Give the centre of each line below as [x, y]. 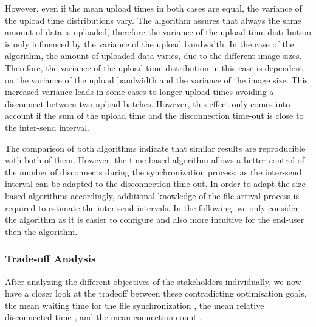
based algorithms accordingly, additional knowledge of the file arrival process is [152, 195]
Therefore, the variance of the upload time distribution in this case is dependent [154, 67]
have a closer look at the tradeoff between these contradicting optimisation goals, [156, 293]
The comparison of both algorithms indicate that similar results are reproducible [155, 148]
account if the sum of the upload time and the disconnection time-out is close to [154, 115]
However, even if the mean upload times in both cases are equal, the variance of [153, 8]
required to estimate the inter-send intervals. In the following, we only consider [152, 207]
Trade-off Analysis [50, 258]
